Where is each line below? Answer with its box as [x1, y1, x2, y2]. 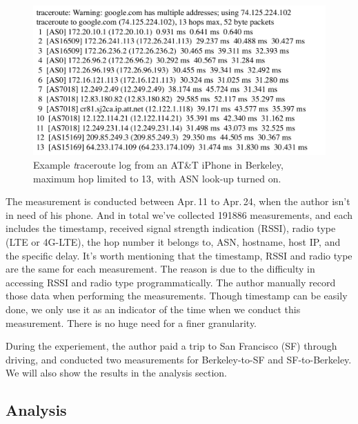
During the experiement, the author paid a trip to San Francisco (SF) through [6, 339, 337, 353]
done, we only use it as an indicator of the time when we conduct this [6, 301, 301, 316]
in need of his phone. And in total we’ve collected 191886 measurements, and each [6, 207, 353, 222]
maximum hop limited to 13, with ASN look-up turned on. [33, 171, 281, 185]
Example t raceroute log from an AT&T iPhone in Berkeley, [33, 157, 284, 171]
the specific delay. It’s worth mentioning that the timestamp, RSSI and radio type [6, 248, 352, 262]
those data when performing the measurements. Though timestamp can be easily [6, 288, 348, 303]
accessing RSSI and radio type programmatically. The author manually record [6, 275, 336, 289]
